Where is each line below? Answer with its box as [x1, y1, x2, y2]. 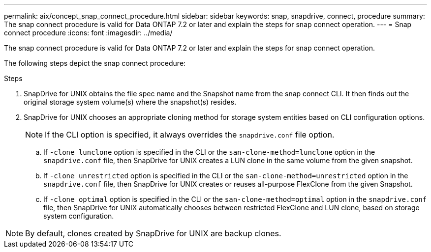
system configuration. [43, 212, 114, 220]
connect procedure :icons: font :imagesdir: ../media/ [4, 28, 173, 37]
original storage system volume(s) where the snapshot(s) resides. [24, 98, 237, 106]
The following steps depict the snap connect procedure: [4, 59, 186, 67]
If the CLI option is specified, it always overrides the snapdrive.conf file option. [45, 130, 335, 140]
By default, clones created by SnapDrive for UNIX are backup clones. [25, 228, 281, 238]
